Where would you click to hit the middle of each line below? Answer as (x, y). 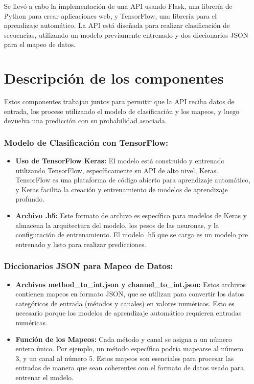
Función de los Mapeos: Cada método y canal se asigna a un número (124, 339)
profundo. (30, 199)
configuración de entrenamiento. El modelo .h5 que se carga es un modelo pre (132, 235)
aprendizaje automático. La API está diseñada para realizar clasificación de (117, 25)
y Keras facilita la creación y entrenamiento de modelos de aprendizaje (122, 189)
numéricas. (31, 323)
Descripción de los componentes (114, 78)
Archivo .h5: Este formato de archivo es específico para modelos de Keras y (131, 215)
